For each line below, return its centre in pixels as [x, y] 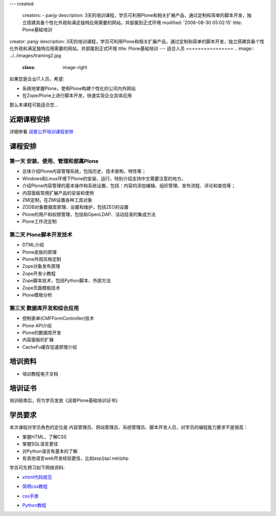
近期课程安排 [30, 119]
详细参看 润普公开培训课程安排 [41, 132]
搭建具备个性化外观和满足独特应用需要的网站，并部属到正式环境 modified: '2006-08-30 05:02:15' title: [134, 23]
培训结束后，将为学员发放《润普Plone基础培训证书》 [65, 400]
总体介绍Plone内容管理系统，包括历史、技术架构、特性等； [84, 171]
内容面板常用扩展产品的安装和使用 [58, 193]
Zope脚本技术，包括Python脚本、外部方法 [66, 281]
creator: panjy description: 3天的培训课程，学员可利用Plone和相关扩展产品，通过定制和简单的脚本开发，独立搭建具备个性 [137, 41]
